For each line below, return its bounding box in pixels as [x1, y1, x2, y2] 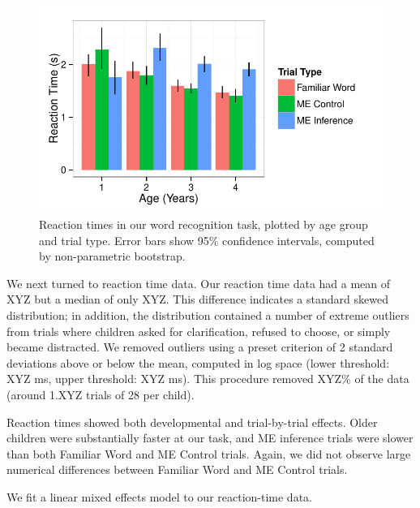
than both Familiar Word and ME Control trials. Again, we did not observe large [6, 445, 411, 462]
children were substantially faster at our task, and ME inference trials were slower [6, 429, 414, 446]
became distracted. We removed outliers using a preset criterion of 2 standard [6, 338, 393, 355]
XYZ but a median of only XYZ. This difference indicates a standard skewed [6, 291, 388, 308]
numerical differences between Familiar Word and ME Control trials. [6, 461, 348, 478]
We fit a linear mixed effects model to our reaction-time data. [6, 488, 312, 505]
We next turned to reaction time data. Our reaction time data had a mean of [6, 274, 391, 291]
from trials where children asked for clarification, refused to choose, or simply [6, 322, 391, 339]
